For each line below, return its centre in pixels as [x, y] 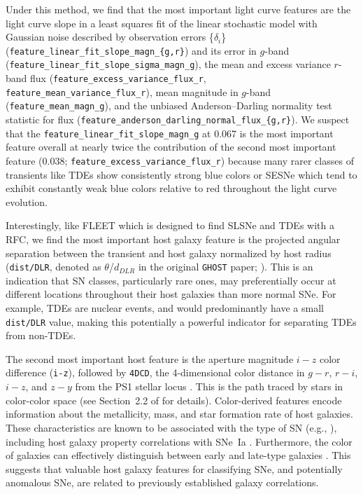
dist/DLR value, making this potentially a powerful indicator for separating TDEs [181, 321]
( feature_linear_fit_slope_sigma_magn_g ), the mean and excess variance [168, 64]
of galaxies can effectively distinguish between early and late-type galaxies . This [178, 455]
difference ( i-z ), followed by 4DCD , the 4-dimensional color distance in [155, 372]
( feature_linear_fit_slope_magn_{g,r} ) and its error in [131, 50]
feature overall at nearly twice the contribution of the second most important [171, 147]
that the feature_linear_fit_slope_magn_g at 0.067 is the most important [170, 133]
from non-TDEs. [41, 335]
